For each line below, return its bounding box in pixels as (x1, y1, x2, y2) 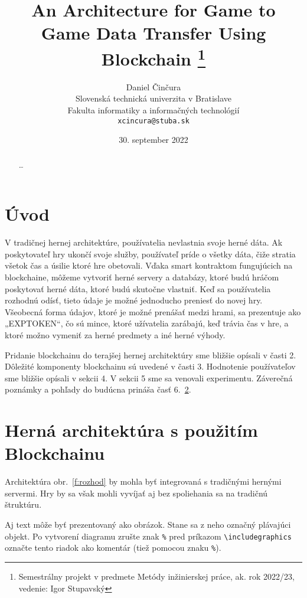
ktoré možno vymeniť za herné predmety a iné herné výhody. (5, 329, 226, 341)
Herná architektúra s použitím (5, 418, 258, 442)
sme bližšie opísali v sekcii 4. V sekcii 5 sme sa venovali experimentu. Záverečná (5, 371, 293, 384)
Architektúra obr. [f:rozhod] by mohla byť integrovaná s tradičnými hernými (5, 475, 282, 488)
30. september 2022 (119, 133, 188, 146)
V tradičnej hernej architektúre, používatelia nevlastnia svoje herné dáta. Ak (5, 236, 283, 249)
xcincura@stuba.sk (117, 116, 190, 125)
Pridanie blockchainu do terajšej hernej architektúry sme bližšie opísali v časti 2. (5, 348, 296, 361)
